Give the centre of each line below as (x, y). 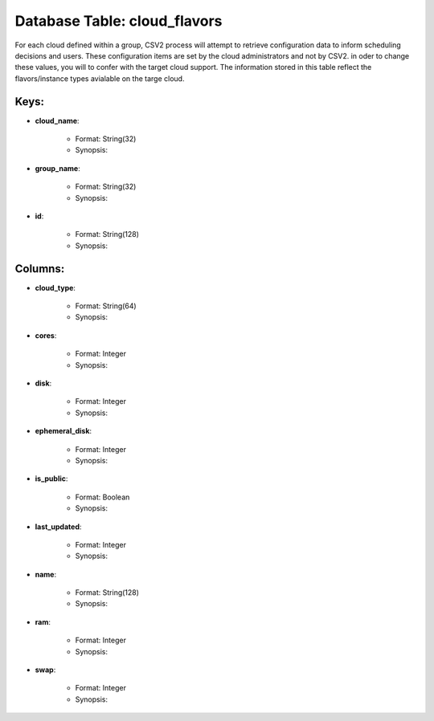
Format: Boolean (102, 497)
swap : (45, 670)
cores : (46, 335)
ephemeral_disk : (63, 431)
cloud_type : (55, 287)
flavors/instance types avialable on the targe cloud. (100, 78)
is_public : (51, 479)
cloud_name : (57, 120)
